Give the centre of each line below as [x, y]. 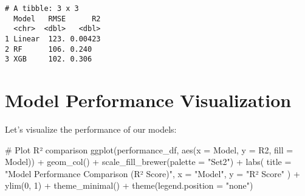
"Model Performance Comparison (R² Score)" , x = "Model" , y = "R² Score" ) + [152, 173]
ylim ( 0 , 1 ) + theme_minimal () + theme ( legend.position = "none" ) [129, 185]
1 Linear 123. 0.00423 [53, 39]
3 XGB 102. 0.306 [49, 59]
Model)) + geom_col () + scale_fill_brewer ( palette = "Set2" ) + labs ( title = [148, 162]
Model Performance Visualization [148, 100]
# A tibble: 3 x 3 [42, 9]
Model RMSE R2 [57, 19]
